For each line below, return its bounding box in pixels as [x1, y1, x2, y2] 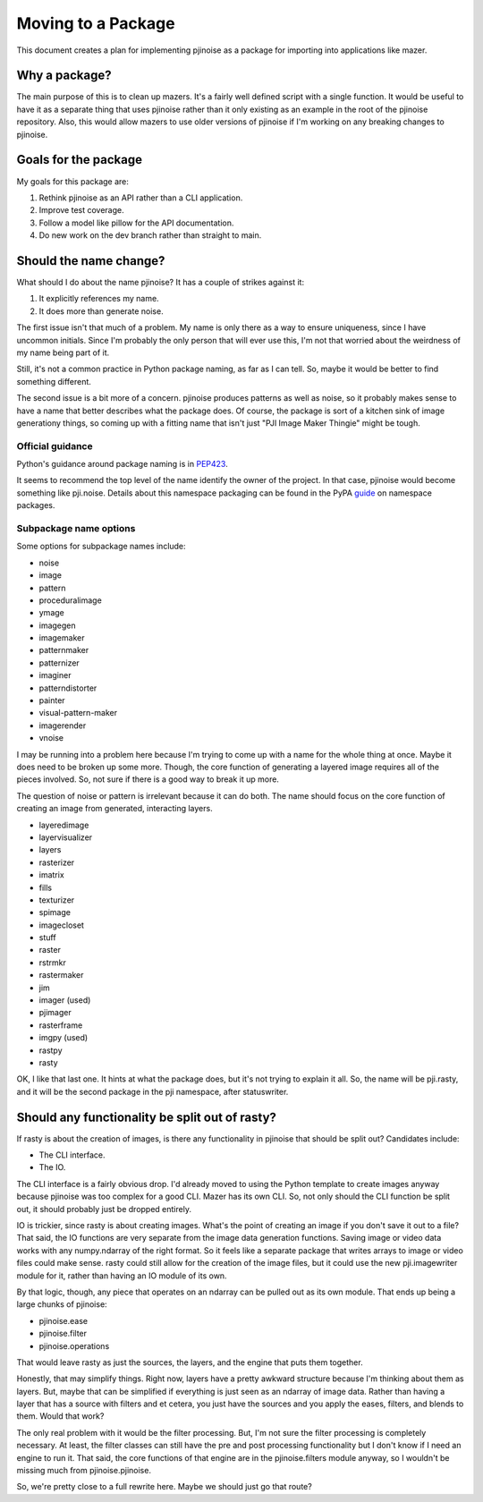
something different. [16, 376, 91, 386]
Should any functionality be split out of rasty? [16, 1109, 277, 1124]
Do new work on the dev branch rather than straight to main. [38, 230, 262, 241]
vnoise [38, 733, 64, 743]
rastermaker [38, 970, 84, 980]
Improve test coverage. [38, 205, 124, 216]
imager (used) [38, 995, 91, 1006]
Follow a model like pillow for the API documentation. [38, 217, 234, 228]
